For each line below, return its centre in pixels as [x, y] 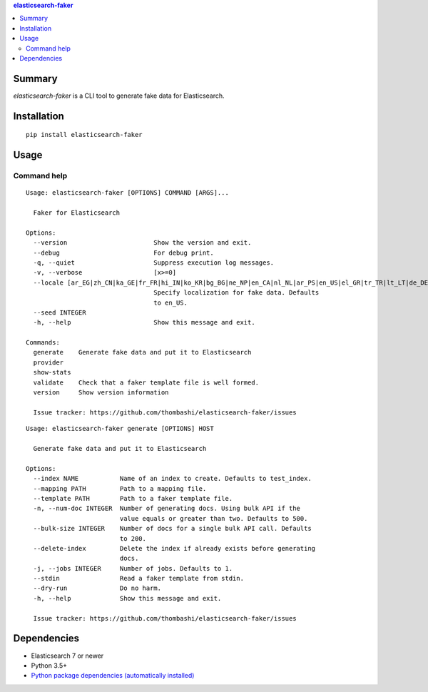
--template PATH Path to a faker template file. [133, 498]
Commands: [43, 343]
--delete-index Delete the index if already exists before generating [174, 548]
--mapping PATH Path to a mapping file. [120, 488]
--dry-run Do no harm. [97, 588]
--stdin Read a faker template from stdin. [138, 579]
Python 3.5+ [49, 665]
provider [49, 362]
